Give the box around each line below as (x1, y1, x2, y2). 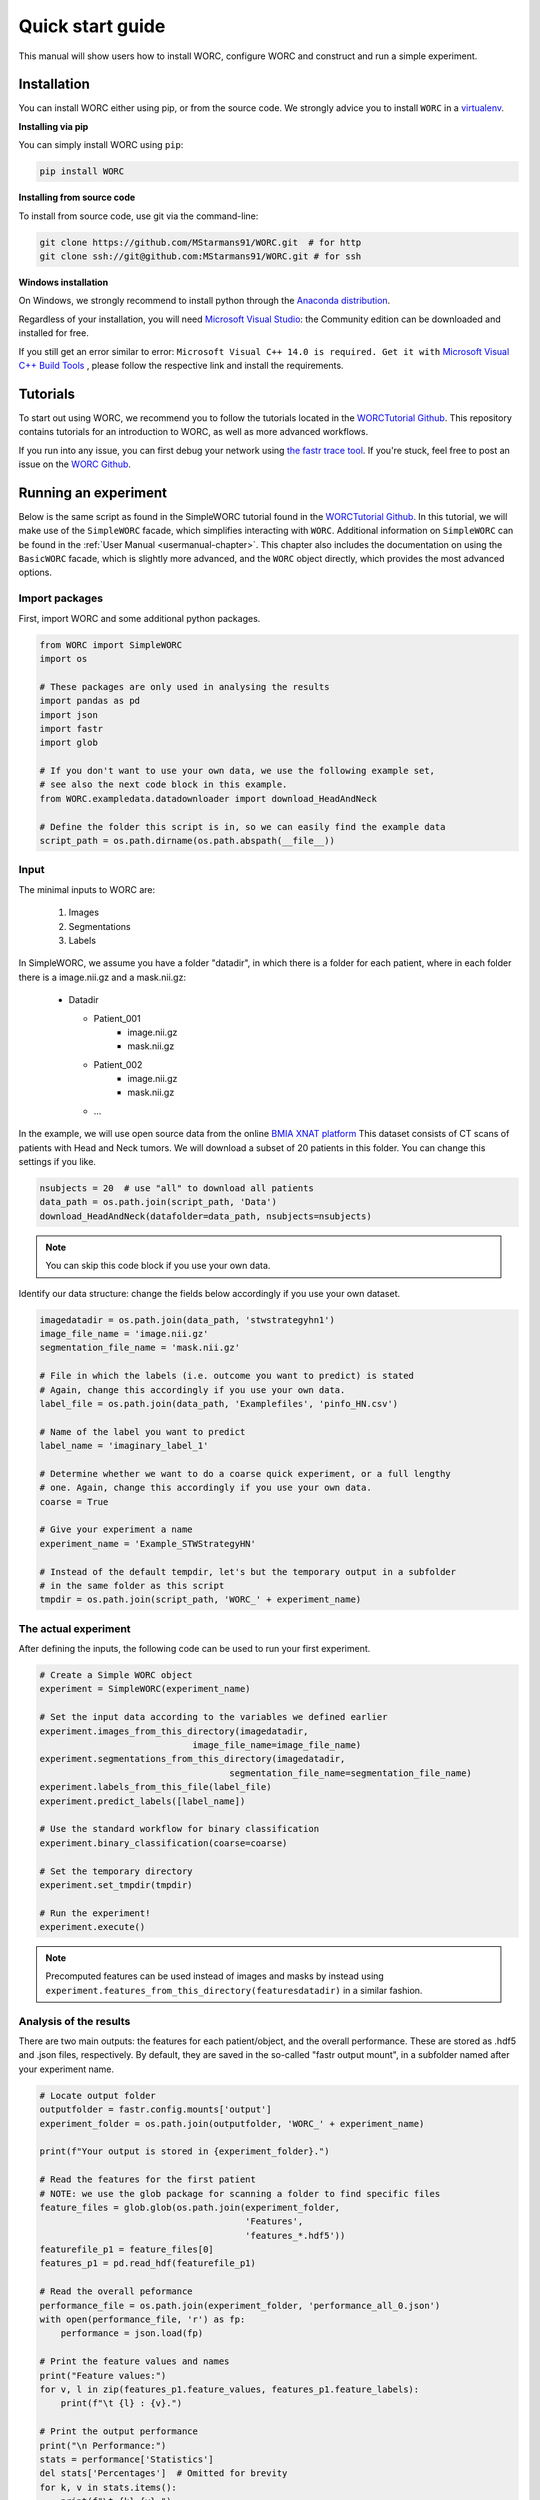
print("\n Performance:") (39, 2440, 167, 2451)
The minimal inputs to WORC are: (18, 883, 156, 895)
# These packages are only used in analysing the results (39, 681, 330, 692)
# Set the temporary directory (39, 1865, 194, 1877)
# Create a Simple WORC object (39, 1670, 194, 1681)
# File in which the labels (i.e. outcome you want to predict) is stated (39, 1370, 415, 1382)
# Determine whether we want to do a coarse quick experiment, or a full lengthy (39, 1468, 452, 1479)
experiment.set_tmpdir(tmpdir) (39, 1879, 194, 1890)
